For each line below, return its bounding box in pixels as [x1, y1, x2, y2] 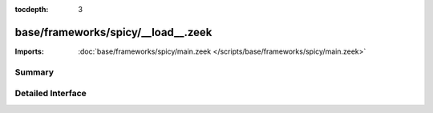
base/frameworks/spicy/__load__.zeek [14, 25, 212, 39]
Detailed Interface [14, 88, 87, 99]
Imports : [14, 46, 44, 56]
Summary [14, 67, 55, 78]
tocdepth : [14, 5, 49, 14]
